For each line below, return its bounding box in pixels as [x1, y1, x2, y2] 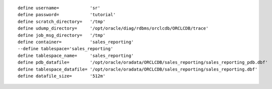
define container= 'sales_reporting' [18, 39, 134, 45]
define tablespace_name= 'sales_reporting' [18, 53, 134, 58]
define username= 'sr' [18, 5, 100, 11]
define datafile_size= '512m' [18, 73, 106, 79]
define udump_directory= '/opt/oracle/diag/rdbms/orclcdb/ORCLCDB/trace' [18, 26, 209, 31]
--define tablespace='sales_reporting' [18, 46, 113, 52]
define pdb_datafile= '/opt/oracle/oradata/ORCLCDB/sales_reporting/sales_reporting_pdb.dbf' [18, 60, 268, 65]
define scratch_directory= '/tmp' [18, 18, 106, 24]
